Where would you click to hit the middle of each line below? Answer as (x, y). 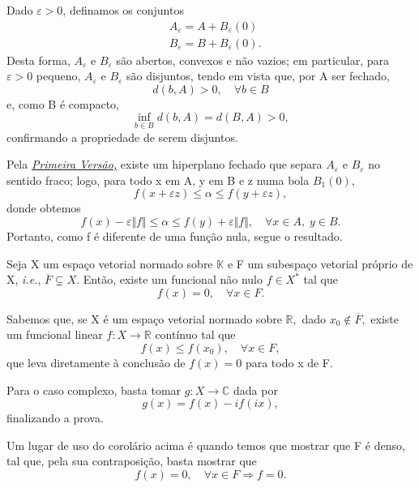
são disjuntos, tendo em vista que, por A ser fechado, (258, 76)
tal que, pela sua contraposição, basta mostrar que (132, 461)
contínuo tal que (195, 334)
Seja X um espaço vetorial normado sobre (110, 263)
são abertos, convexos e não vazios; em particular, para (253, 60)
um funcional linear (55, 334)
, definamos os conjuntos (123, 10)
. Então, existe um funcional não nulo (169, 279)
